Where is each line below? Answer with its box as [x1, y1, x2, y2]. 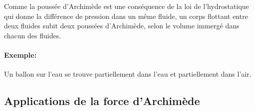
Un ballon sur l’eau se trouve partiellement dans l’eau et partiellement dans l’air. [4, 69, 252, 79]
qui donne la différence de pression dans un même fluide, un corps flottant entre [4, 10, 248, 21]
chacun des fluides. [4, 30, 61, 40]
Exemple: [4, 49, 37, 60]
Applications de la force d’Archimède [4, 93, 200, 109]
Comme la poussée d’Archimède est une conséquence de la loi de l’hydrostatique [4, 1, 249, 11]
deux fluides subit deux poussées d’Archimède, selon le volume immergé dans [4, 20, 240, 31]
